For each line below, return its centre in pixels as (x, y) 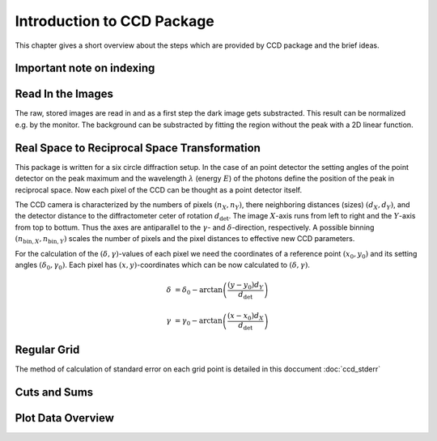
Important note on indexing (85, 68)
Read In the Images (64, 94)
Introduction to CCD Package (115, 21)
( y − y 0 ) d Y (245, 286)
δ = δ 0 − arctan (194, 291)
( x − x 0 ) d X (245, 317)
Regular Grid (47, 350)
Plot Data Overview (65, 418)
